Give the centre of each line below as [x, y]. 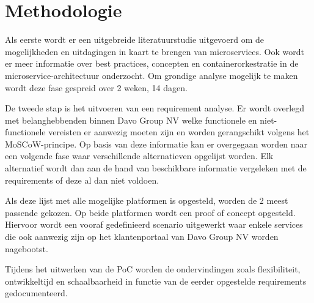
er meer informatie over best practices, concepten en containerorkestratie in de [152, 63]
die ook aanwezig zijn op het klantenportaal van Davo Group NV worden [142, 237]
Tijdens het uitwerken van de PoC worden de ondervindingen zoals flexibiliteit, [153, 269]
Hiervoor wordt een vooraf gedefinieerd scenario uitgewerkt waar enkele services [154, 224]
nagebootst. [27, 248]
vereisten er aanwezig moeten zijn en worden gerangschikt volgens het [179, 132]
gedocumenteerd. [36, 293]
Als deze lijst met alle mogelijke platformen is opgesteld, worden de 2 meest [147, 200]
